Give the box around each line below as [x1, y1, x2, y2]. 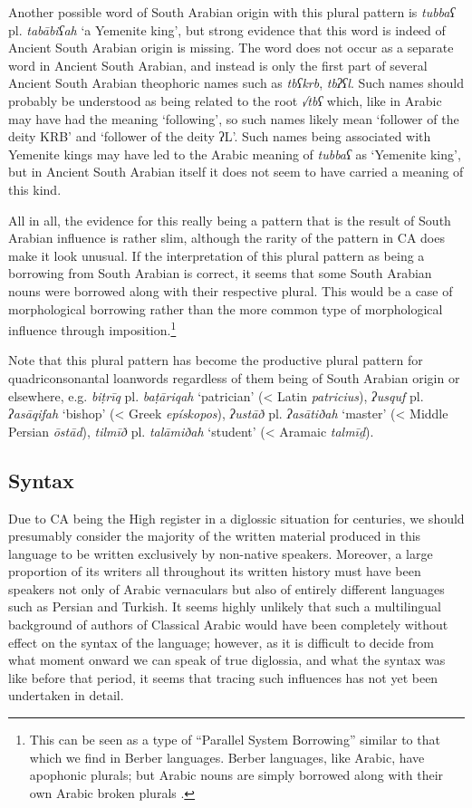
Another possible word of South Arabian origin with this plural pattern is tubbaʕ [8, 3, 456, 21]
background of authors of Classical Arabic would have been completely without [8, 615, 448, 634]
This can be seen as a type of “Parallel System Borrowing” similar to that [29, 730, 440, 749]
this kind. [8, 179, 62, 198]
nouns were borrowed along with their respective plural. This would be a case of [8, 281, 453, 300]
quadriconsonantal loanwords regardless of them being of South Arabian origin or [8, 368, 460, 387]
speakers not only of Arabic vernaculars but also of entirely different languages [8, 579, 445, 598]
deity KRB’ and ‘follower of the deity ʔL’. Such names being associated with [8, 127, 431, 146]
